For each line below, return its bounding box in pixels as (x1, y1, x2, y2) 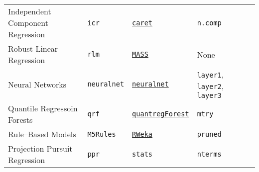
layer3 (197, 91, 222, 99)
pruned (197, 130, 222, 138)
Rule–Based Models (8, 128, 76, 140)
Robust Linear (8, 43, 58, 54)
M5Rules (87, 130, 116, 138)
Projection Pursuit (8, 143, 73, 154)
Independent (8, 5, 51, 17)
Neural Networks (8, 78, 67, 90)
